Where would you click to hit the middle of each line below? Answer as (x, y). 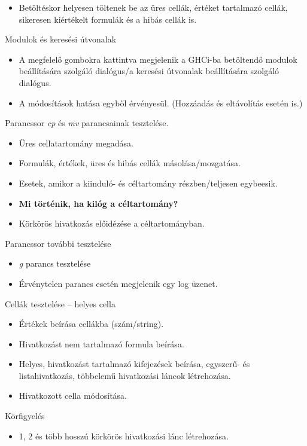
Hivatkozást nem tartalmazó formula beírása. (101, 343)
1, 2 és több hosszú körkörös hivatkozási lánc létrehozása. (124, 436)
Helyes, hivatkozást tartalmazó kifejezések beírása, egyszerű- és (134, 364)
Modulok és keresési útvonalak (61, 39)
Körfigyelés (25, 416)
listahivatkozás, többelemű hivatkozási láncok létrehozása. (125, 375)
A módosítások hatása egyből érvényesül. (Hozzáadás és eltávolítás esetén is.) (161, 103)
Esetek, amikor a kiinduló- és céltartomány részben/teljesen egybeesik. (148, 183)
